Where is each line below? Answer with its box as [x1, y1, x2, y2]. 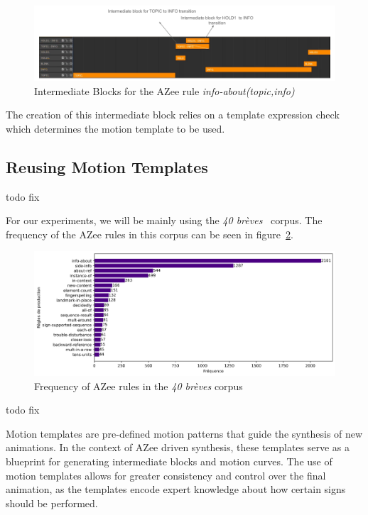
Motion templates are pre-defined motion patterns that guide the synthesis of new [6, 426, 363, 441]
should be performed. [6, 495, 98, 510]
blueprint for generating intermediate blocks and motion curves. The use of [6, 454, 332, 469]
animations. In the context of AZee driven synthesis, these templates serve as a [6, 440, 350, 455]
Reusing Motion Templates [6, 155, 208, 177]
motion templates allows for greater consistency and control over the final [6, 467, 326, 482]
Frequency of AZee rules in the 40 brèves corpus [34, 378, 243, 393]
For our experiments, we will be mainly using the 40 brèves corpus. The [6, 213, 323, 228]
